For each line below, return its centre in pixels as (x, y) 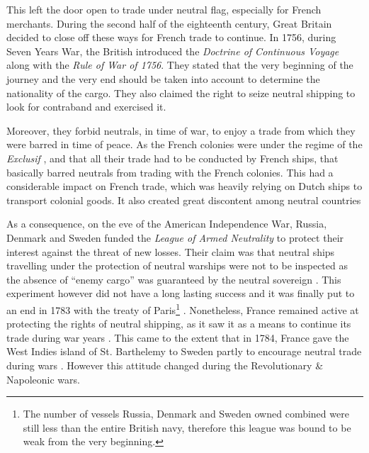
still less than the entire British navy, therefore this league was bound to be (187, 427)
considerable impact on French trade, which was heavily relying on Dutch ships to (184, 186)
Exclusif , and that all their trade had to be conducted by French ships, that (172, 158)
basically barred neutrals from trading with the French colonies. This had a (170, 172)
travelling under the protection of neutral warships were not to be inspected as (177, 265)
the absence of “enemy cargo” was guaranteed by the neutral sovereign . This (174, 279)
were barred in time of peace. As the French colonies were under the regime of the (184, 144)
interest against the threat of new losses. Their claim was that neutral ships (171, 251)
